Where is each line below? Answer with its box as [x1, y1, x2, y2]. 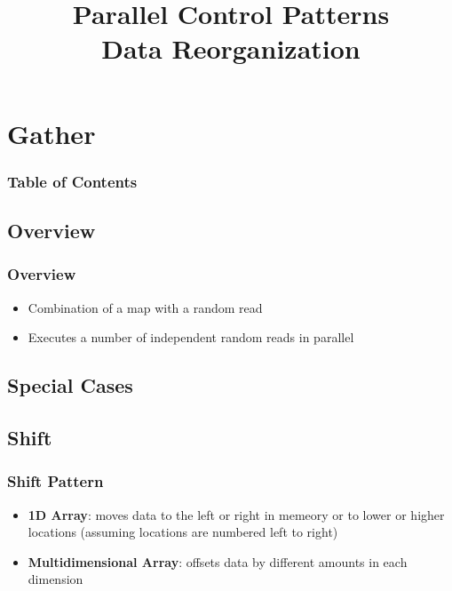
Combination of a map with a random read [28, 298, 263, 316]
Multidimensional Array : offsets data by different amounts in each [28, 552, 408, 571]
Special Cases [7, 371, 133, 399]
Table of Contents [7, 170, 138, 192]
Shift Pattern [7, 470, 104, 492]
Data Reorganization [101, 30, 361, 67]
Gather [7, 115, 96, 151]
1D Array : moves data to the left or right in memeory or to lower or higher [28, 505, 445, 523]
